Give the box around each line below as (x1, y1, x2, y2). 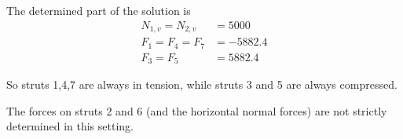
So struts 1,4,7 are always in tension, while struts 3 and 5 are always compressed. (6, 76, 398, 93)
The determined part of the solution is (6, 2, 191, 18)
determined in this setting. (6, 118, 134, 134)
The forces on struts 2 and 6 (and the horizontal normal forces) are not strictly (6, 102, 387, 119)
